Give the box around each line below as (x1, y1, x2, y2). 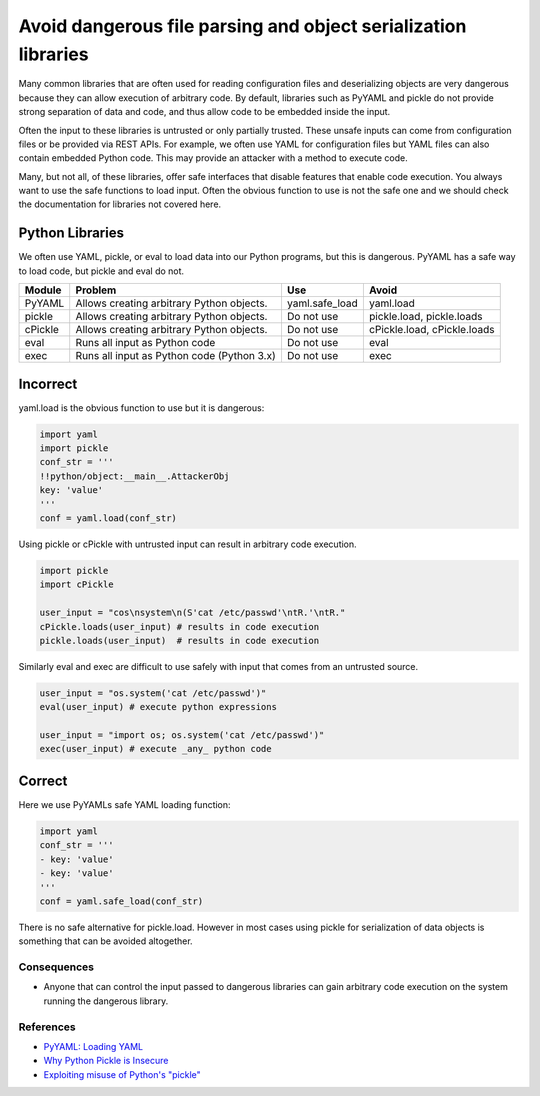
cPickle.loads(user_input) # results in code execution (39, 621, 320, 632)
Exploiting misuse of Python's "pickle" (43, 1068, 201, 1080)
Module (24, 283, 62, 297)
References (18, 1020, 76, 1034)
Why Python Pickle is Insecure (43, 1055, 169, 1067)
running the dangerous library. (43, 995, 169, 1007)
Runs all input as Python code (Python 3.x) (75, 349, 277, 363)
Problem (75, 283, 117, 297)
